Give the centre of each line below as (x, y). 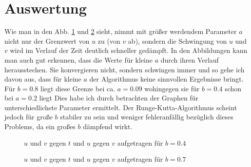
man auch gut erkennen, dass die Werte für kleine (78, 59)
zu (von (109, 41)
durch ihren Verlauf (190, 59)
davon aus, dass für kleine (43, 79)
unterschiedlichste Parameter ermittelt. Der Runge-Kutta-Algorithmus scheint (121, 107)
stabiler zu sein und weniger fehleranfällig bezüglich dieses (147, 117)
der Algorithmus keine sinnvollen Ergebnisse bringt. (166, 79)
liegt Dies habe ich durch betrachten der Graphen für (119, 98)
